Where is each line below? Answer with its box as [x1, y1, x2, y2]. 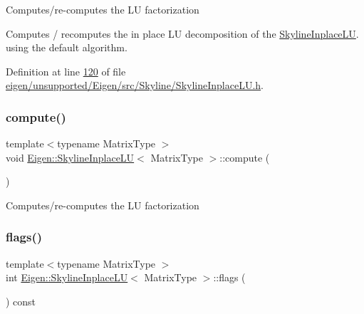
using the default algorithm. [6, 40, 128, 55]
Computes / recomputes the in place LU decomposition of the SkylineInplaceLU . [6, 26, 359, 41]
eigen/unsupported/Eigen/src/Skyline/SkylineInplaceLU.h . [6, 78, 264, 93]
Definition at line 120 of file [6, 63, 126, 78]
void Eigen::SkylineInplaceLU [6, 150, 135, 164]
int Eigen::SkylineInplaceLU [6, 270, 128, 285]
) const [6, 293, 36, 308]
